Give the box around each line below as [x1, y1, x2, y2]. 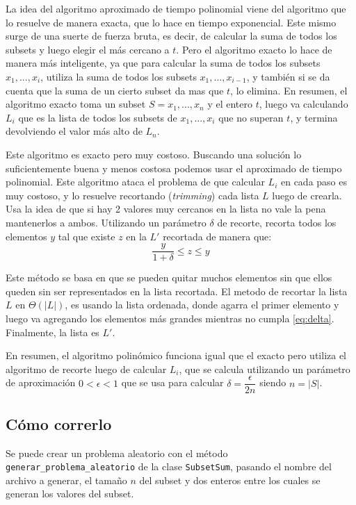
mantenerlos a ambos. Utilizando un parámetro [6, 215, 207, 229]
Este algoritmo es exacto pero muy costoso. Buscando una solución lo [6, 147, 302, 161]
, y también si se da [246, 69, 330, 83]
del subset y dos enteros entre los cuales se [139, 472, 321, 487]
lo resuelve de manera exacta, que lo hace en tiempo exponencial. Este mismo [6, 15, 337, 29]
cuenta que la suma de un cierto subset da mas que [6, 83, 224, 97]
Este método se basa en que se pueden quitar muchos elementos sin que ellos [6, 270, 332, 285]
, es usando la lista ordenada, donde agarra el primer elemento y [65, 297, 339, 312]
